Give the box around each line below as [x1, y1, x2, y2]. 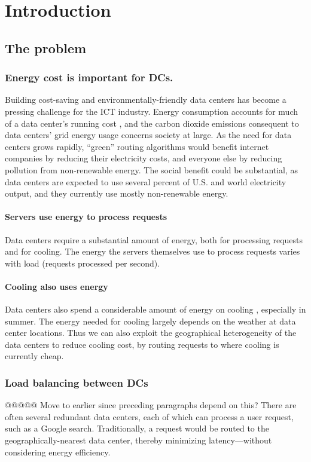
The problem [5, 38, 87, 57]
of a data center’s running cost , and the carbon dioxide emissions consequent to [5, 117, 299, 129]
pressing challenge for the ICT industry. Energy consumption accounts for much [5, 105, 298, 117]
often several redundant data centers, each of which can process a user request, [5, 410, 294, 423]
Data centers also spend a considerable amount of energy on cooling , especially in [5, 303, 306, 316]
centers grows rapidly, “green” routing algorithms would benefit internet [5, 140, 269, 152]
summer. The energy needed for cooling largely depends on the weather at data [5, 314, 296, 327]
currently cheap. [5, 350, 64, 362]
